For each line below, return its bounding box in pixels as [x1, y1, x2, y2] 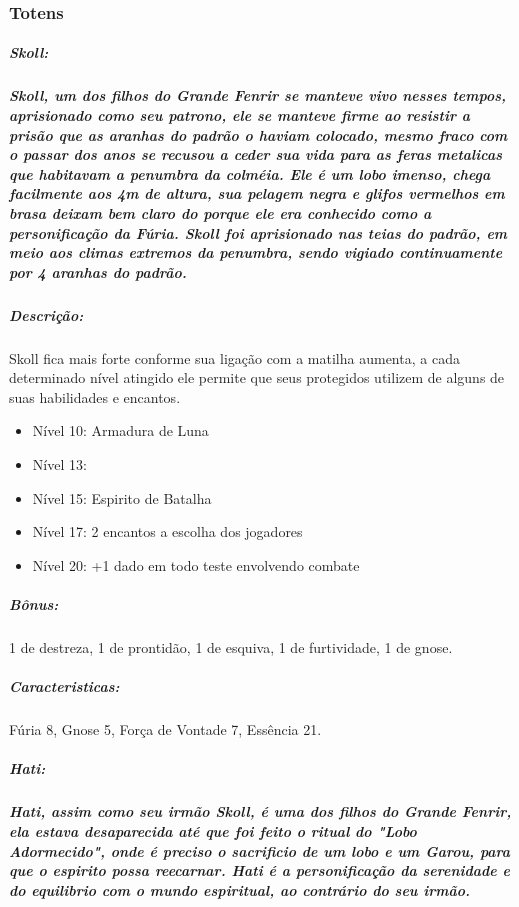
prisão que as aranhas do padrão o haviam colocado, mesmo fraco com [9, 124, 508, 145]
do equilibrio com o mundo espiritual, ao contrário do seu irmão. [9, 879, 471, 900]
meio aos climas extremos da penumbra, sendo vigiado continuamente [9, 242, 503, 263]
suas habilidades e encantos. [9, 386, 181, 407]
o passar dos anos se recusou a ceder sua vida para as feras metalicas [9, 144, 502, 165]
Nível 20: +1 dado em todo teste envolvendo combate [32, 554, 360, 575]
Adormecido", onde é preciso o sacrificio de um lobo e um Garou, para [9, 840, 511, 861]
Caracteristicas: [9, 676, 120, 697]
